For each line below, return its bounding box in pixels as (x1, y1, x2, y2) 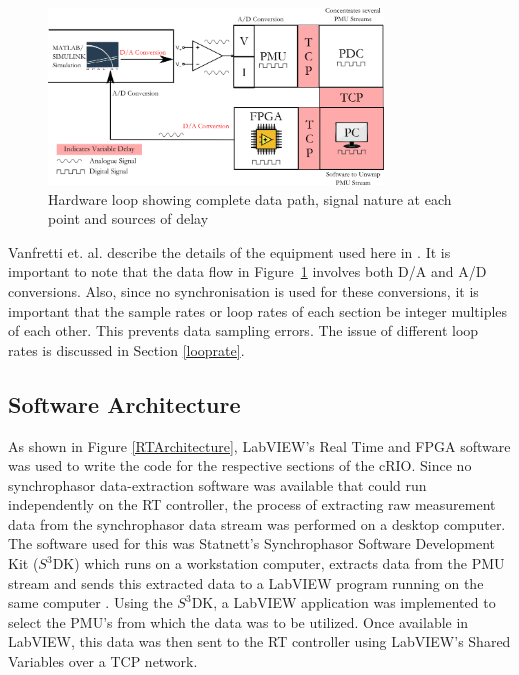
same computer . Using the (8, 592, 173, 613)
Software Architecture (8, 388, 241, 419)
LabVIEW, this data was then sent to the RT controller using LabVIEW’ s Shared (8, 631, 511, 652)
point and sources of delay (48, 208, 209, 229)
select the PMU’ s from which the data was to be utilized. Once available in (8, 611, 469, 632)
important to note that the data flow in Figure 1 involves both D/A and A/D (8, 261, 487, 282)
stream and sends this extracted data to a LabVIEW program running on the (8, 572, 484, 593)
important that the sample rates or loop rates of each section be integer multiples (8, 300, 508, 321)
